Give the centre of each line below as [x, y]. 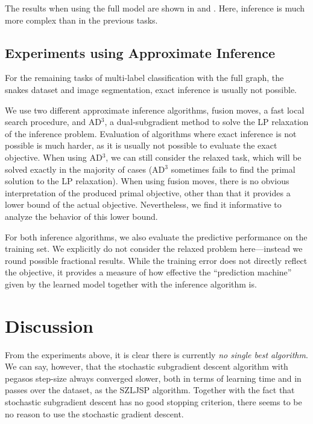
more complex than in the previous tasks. [81, 20]
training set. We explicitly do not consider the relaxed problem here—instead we [154, 249]
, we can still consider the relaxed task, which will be [204, 157]
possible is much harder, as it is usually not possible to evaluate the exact [141, 145]
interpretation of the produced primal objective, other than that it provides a [148, 192]
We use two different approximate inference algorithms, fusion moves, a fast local [155, 110]
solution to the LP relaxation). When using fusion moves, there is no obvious [147, 181]
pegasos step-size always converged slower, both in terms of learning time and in [153, 378]
